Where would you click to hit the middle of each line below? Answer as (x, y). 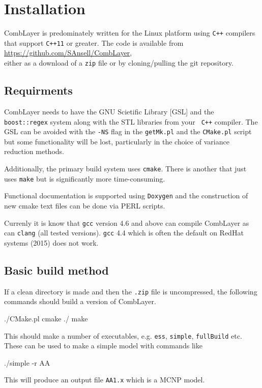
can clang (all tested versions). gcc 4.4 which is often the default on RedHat (124, 233)
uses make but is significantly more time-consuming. (85, 178)
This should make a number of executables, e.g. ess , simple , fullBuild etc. (123, 335)
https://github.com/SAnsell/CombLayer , (68, 53)
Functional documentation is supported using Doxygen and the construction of (126, 196)
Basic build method (56, 270)
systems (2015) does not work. (51, 242)
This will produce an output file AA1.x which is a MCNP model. (105, 380)
